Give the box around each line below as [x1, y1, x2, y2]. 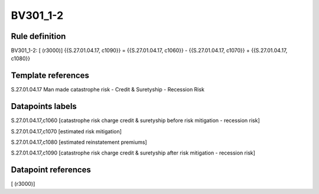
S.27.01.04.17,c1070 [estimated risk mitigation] [11, 127, 122, 135]
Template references [11, 71, 90, 81]
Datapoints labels [11, 101, 77, 111]
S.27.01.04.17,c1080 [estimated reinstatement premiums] [11, 139, 147, 146]
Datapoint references [11, 165, 92, 175]
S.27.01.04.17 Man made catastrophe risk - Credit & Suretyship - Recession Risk [11, 86, 205, 93]
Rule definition [11, 31, 66, 41]
